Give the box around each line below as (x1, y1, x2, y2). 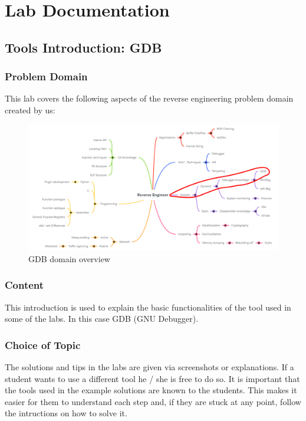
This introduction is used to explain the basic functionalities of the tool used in (5, 301, 291, 313)
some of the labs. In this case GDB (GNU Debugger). (5, 312, 199, 325)
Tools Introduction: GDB (5, 38, 162, 56)
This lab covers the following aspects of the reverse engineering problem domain (5, 92, 294, 105)
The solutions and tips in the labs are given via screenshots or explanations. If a (5, 361, 294, 373)
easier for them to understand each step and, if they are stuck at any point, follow (5, 395, 301, 407)
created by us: (5, 103, 55, 116)
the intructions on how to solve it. (5, 407, 127, 419)
